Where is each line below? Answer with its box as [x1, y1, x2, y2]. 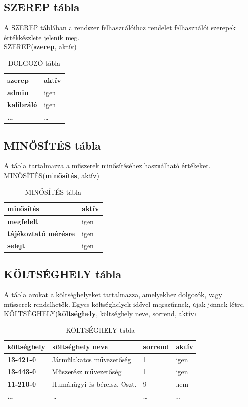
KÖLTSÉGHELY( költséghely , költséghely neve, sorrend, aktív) [4, 308, 197, 319]
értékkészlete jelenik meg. [4, 32, 80, 42]
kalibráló [7, 100, 37, 110]
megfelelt [7, 216, 38, 226]
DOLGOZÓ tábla [8, 58, 61, 68]
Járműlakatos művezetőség [52, 354, 131, 365]
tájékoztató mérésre [7, 228, 75, 238]
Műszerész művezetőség [52, 366, 122, 377]
